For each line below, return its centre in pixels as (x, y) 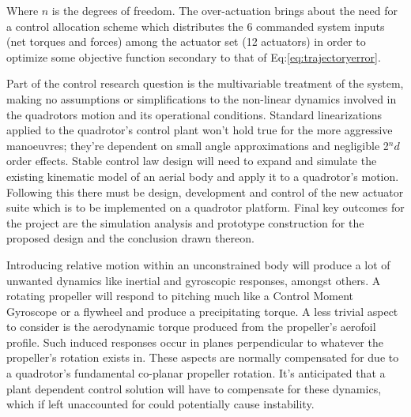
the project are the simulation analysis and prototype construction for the (185, 222)
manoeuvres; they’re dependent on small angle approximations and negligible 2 (198, 145)
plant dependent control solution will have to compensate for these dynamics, (194, 388)
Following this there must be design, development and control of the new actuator (205, 192)
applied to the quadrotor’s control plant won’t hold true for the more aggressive (200, 130)
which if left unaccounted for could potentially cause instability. (160, 404)
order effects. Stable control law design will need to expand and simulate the (192, 161)
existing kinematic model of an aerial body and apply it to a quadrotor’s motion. (203, 176)
